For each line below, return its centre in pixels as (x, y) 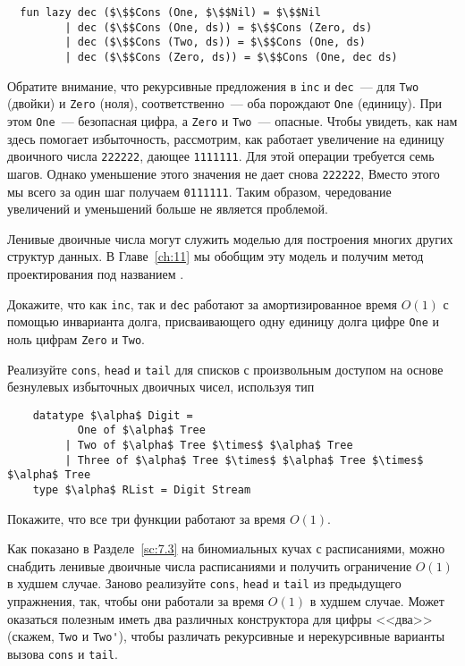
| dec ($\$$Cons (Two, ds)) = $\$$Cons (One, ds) (215, 42)
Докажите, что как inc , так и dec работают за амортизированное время (203, 303)
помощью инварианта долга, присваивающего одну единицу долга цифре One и (224, 321)
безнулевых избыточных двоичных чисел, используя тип (161, 387)
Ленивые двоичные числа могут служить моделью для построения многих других (230, 238)
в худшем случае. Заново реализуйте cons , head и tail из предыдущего (204, 583)
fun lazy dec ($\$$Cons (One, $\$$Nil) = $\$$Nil (170, 13)
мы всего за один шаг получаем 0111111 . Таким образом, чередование (199, 191)
